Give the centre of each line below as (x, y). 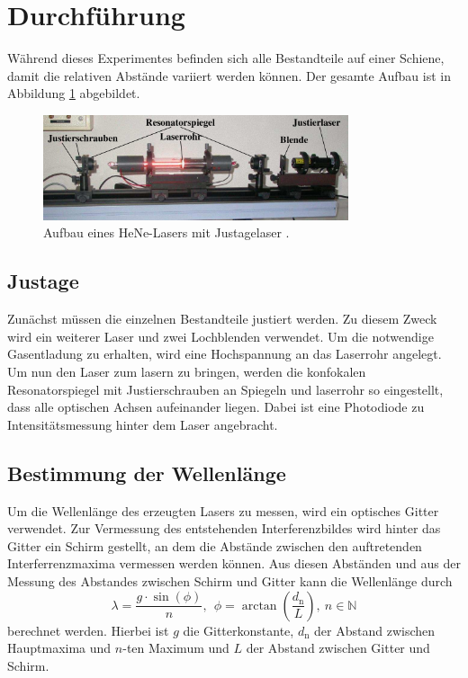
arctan (259, 606)
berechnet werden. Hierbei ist (88, 630)
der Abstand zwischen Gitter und (338, 648)
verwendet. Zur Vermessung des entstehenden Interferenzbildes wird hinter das (224, 528)
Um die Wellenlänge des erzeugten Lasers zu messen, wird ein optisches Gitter (223, 510)
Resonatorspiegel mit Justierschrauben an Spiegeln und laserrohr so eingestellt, (225, 389)
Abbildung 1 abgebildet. (74, 93)
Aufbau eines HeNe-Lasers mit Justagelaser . (166, 232)
